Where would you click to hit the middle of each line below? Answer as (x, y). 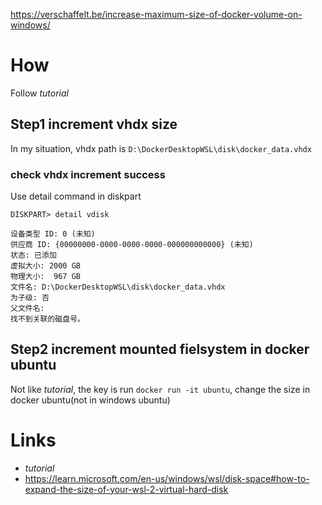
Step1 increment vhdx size (94, 124)
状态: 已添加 (33, 255)
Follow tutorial (39, 93)
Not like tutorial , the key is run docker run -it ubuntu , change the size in (160, 389)
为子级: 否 (30, 298)
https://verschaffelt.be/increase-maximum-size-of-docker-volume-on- (156, 14)
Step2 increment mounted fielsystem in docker (160, 349)
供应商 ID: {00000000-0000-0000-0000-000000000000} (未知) (132, 245)
